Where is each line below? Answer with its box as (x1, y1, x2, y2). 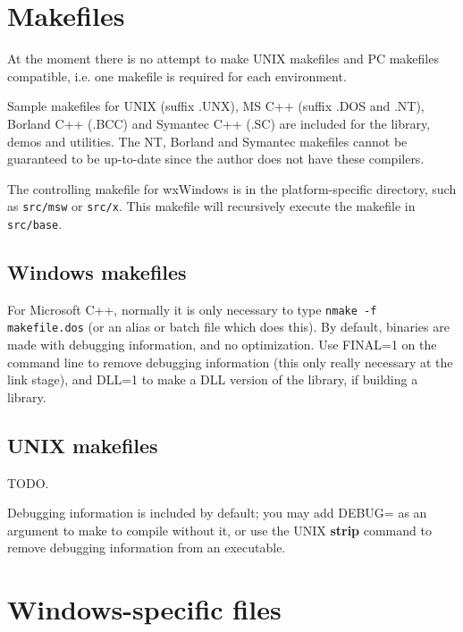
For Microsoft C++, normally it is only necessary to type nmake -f (7, 299, 377, 318)
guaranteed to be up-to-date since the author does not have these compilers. (7, 149, 425, 168)
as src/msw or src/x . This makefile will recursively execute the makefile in (7, 197, 416, 215)
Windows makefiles (7, 257, 187, 285)
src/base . (7, 214, 63, 232)
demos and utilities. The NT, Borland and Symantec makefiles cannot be (7, 131, 408, 150)
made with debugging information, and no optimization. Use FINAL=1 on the (7, 335, 437, 354)
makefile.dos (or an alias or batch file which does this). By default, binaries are (7, 317, 450, 336)
